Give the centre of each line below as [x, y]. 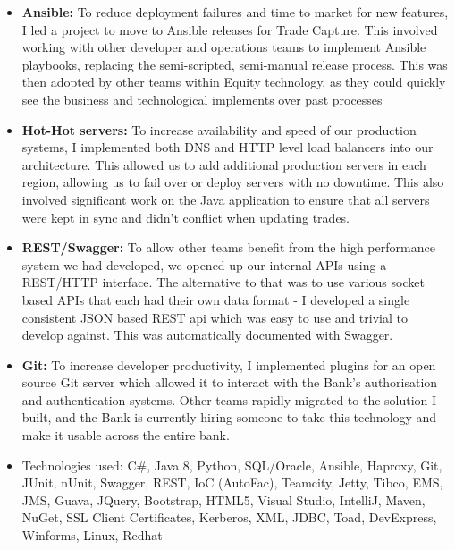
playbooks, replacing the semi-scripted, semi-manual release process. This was [235, 64]
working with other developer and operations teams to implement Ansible [224, 47]
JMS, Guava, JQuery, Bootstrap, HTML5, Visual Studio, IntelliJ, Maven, [223, 499]
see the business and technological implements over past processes [202, 99]
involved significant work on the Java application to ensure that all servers [226, 199]
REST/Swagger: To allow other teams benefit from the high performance [228, 247]
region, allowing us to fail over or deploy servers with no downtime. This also [233, 182]
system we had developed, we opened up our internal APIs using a [204, 264]
